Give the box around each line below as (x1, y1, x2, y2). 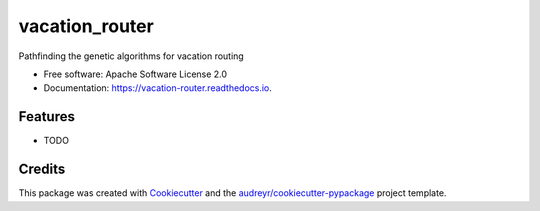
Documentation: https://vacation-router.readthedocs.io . (43, 82, 272, 94)
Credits (18, 161, 66, 178)
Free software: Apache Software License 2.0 (43, 68, 228, 80)
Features (18, 108, 75, 125)
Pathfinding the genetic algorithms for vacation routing (18, 50, 244, 62)
